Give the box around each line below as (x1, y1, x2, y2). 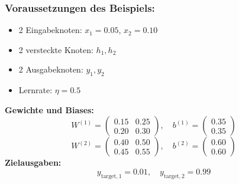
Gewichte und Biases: (5, 103, 94, 116)
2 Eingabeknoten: (18, 24, 82, 36)
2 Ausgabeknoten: (18, 63, 83, 75)
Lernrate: (18, 84, 53, 96)
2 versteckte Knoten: (18, 43, 93, 55)
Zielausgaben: (5, 156, 62, 169)
